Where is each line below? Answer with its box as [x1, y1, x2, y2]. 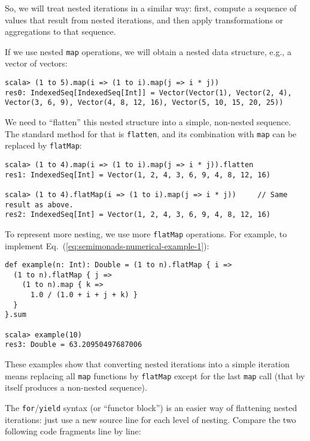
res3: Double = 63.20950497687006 [5, 340, 142, 349]
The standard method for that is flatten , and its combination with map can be [5, 127, 297, 140]
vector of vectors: [5, 57, 68, 70]
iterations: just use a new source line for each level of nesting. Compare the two [5, 413, 296, 425]
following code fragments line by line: [5, 425, 141, 437]
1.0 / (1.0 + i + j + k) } [30, 291, 138, 300]
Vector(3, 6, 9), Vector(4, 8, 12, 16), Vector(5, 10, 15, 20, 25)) [5, 98, 284, 107]
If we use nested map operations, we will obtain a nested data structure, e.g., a [5, 45, 291, 58]
